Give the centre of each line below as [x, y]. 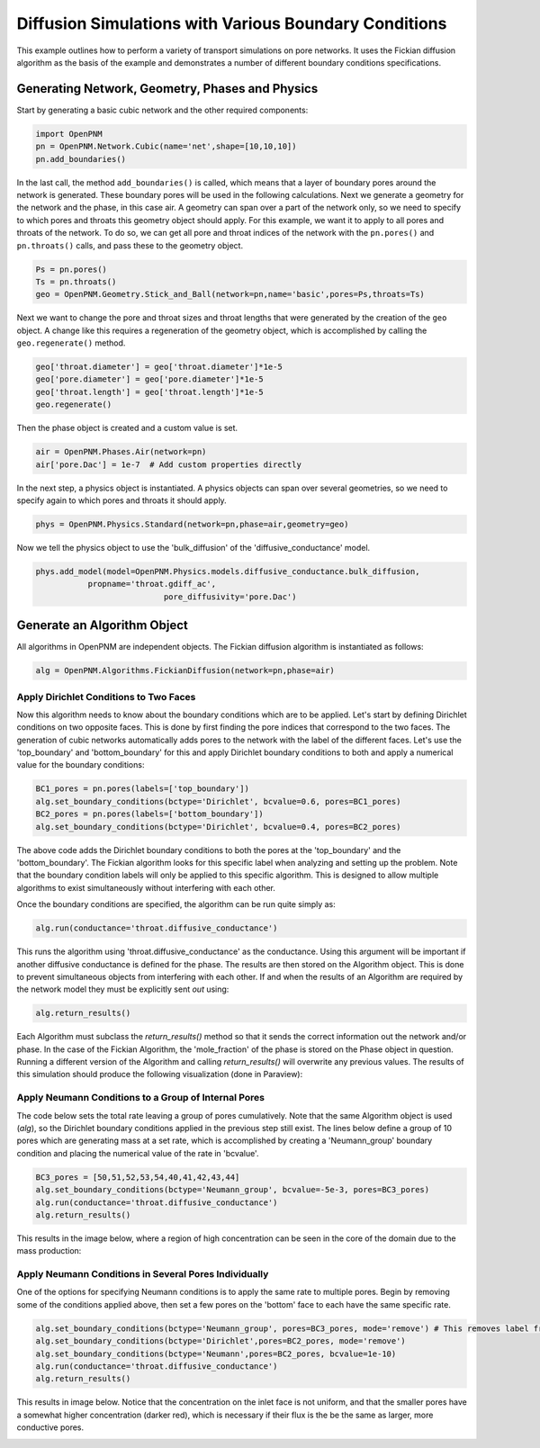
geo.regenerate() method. [71, 343]
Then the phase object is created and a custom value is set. [127, 428]
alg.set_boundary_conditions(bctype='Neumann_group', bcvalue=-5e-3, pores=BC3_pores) [233, 1190]
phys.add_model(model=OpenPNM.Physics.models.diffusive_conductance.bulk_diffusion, [228, 571]
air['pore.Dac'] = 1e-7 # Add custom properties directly [168, 464]
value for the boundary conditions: [81, 765]
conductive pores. [50, 1427]
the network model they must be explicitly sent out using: [123, 989]
